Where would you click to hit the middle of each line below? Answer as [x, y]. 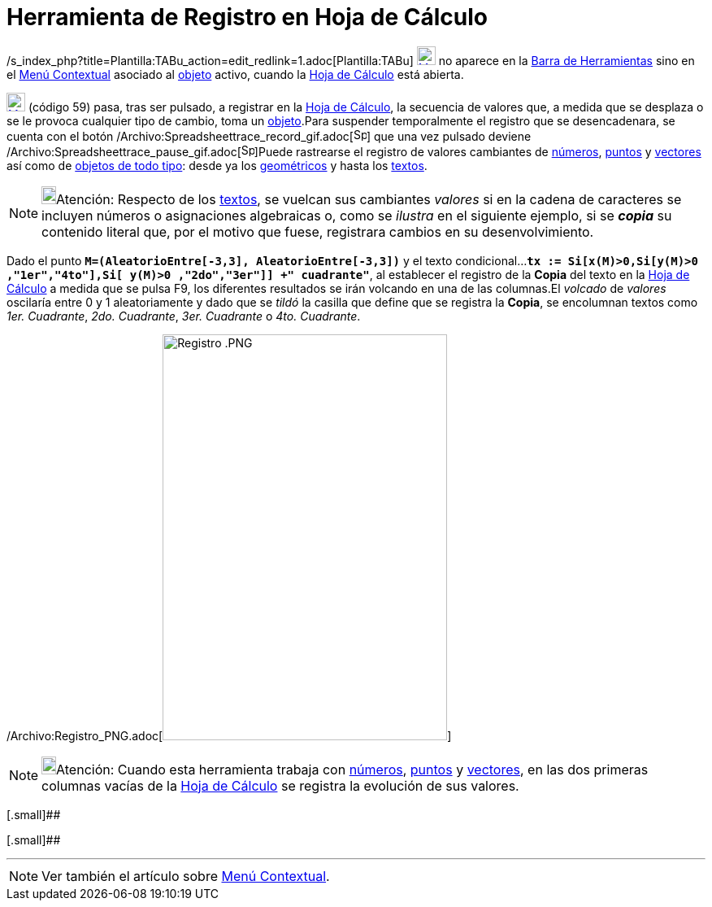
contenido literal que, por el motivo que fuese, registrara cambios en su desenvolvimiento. [318, 231]
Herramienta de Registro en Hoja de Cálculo [247, 17]
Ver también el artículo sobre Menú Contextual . [186, 876]
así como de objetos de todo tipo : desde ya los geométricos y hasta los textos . [217, 165]
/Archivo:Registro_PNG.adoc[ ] [229, 735]
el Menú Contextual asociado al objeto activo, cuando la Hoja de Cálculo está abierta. [235, 74]
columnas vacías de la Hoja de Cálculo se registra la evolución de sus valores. [280, 785]
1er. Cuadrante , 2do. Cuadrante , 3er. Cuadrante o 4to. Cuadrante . [184, 316]
